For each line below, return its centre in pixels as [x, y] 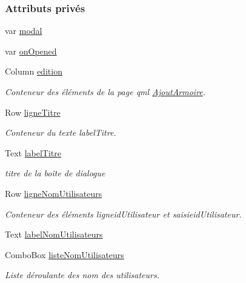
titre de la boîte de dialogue [55, 173]
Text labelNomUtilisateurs [54, 234]
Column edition [34, 71]
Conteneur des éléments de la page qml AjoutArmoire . [105, 92]
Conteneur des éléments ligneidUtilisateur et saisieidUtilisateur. [123, 214]
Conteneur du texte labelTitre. [61, 132]
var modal [24, 31]
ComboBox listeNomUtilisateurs [65, 254]
